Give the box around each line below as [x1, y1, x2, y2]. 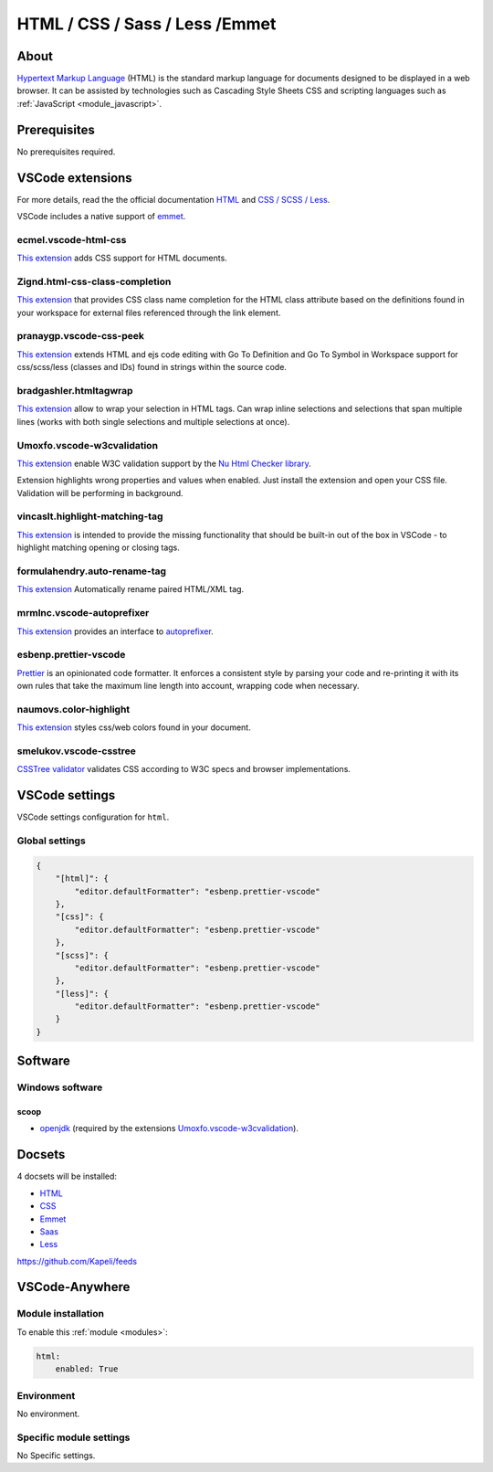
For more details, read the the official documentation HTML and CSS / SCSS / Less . [16, 194, 330, 205]
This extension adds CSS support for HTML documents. [16, 252, 227, 264]
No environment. [16, 1408, 80, 1419]
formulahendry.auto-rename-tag [16, 565, 167, 577]
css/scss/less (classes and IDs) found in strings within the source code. [16, 362, 288, 373]
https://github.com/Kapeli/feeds [16, 1255, 137, 1266]
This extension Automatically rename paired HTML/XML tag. [16, 584, 245, 595]
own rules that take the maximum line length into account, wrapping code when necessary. [16, 681, 360, 692]
